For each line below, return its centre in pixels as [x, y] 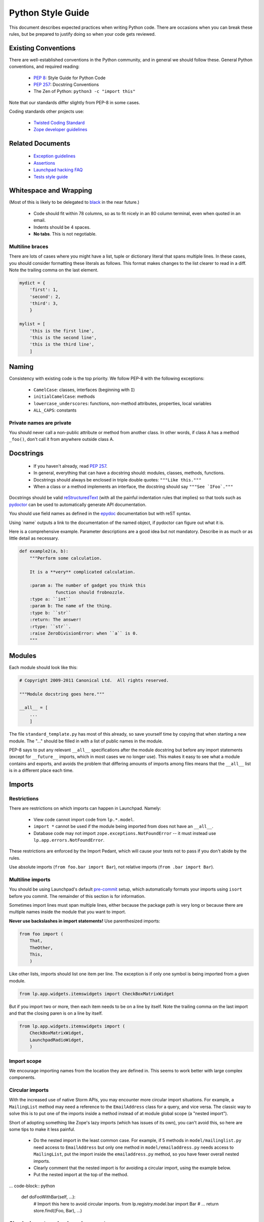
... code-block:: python [32, 1186]
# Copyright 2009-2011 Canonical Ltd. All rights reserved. [94, 680]
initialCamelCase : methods [64, 396]
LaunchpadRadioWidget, [57, 1040]
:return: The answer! [55, 620]
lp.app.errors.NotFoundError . [69, 840]
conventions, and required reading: [44, 66]
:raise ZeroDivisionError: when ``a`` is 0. [84, 633]
